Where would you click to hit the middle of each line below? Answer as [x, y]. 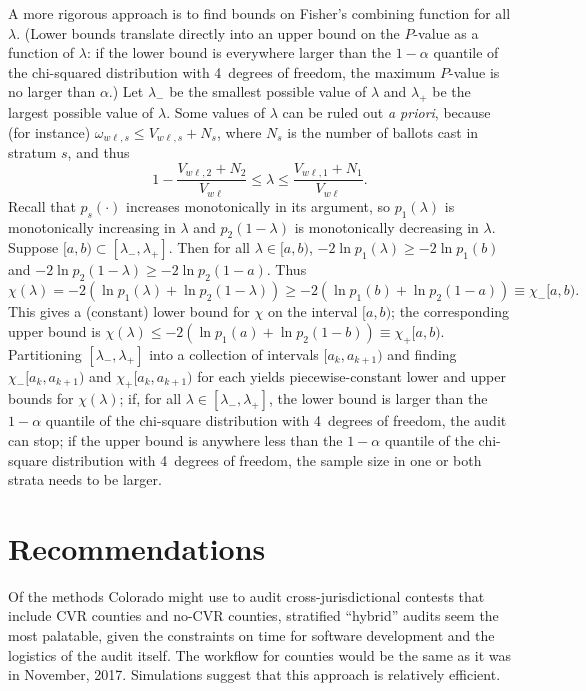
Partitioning [45, 353]
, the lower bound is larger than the [378, 398]
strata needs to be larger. [85, 479]
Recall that [42, 205]
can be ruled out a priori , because [386, 112]
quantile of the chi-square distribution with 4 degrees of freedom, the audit [276, 420]
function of [41, 52]
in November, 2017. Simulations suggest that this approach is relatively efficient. [254, 674]
